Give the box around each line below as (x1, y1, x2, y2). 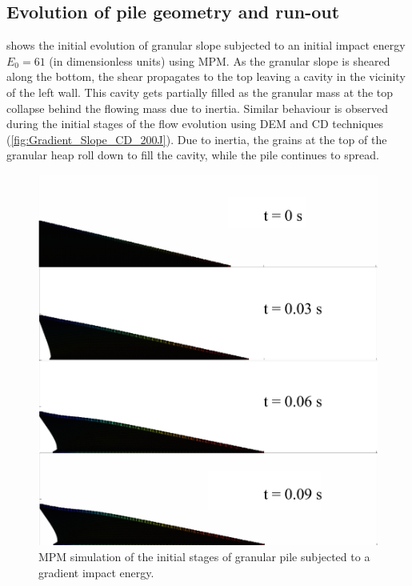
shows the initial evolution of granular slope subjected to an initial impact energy (6, 37, 406, 54)
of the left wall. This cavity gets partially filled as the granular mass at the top (6, 83, 394, 100)
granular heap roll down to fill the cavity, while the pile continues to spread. (6, 146, 379, 163)
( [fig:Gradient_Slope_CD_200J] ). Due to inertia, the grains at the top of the (6, 130, 387, 147)
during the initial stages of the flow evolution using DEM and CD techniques (6, 115, 384, 132)
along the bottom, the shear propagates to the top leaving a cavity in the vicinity (6, 68, 406, 85)
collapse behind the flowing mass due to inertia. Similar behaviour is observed (6, 99, 388, 116)
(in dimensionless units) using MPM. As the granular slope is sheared (49, 52, 390, 69)
